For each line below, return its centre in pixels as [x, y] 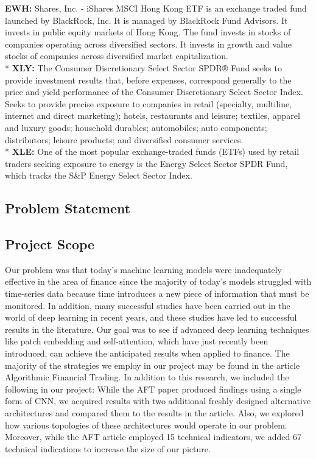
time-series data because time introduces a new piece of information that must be [157, 294]
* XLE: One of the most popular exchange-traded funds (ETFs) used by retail [152, 151]
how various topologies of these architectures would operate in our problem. [146, 425]
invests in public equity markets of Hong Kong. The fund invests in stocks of [148, 32]
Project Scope [50, 244]
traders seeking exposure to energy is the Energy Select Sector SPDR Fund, [146, 163]
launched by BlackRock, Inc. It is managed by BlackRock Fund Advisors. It [146, 20]
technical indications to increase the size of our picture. [108, 448]
